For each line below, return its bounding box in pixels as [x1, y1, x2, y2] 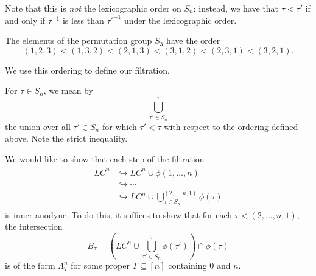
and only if [5, 13, 46, 26]
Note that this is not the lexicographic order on [5, 2, 181, 14]
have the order [166, 34, 220, 47]
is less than [62, 13, 104, 26]
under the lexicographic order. [124, 13, 237, 26]
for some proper [71, 259, 130, 272]
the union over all [5, 120, 71, 133]
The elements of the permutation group [5, 34, 152, 47]
